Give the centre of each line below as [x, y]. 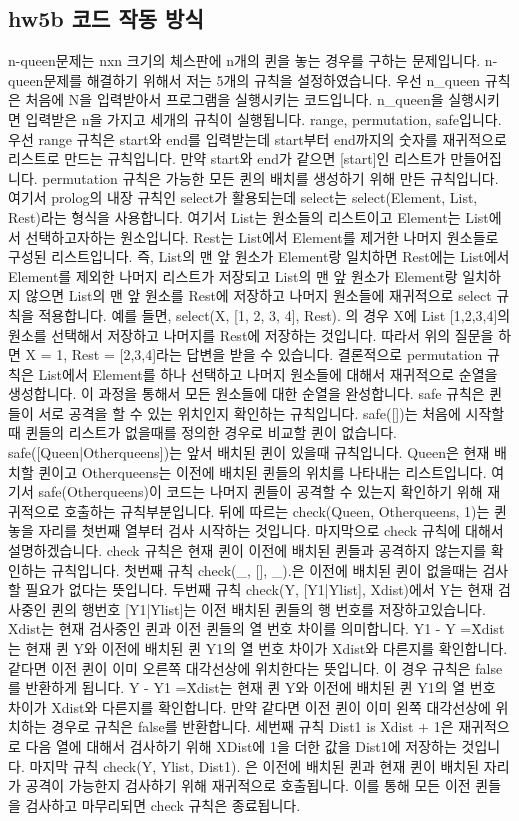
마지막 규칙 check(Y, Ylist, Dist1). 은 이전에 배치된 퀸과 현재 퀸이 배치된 [254, 765]
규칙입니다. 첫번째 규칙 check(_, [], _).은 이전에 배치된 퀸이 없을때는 [264, 569]
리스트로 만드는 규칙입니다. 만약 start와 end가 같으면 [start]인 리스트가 [227, 158]
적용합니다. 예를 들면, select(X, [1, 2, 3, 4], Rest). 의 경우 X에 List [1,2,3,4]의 [274, 314]
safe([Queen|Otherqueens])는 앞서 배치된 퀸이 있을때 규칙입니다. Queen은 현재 [249, 452]
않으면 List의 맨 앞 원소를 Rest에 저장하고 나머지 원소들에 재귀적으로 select [258, 295]
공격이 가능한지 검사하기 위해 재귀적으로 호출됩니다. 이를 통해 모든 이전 [248, 785]
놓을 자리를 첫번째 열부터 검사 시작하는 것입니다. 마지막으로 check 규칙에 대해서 [256, 530]
